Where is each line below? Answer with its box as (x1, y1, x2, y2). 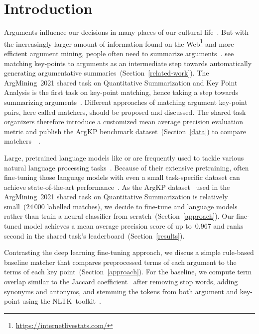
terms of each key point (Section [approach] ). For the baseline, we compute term (4, 266, 252, 277)
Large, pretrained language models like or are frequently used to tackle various (4, 152, 244, 163)
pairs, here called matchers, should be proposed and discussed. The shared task (4, 106, 246, 117)
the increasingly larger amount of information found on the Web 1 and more (4, 37, 234, 49)
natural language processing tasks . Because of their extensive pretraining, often (4, 162, 249, 172)
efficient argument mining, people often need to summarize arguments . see (4, 48, 234, 58)
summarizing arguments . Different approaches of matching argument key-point (4, 96, 248, 107)
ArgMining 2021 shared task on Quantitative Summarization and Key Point (4, 77, 238, 87)
